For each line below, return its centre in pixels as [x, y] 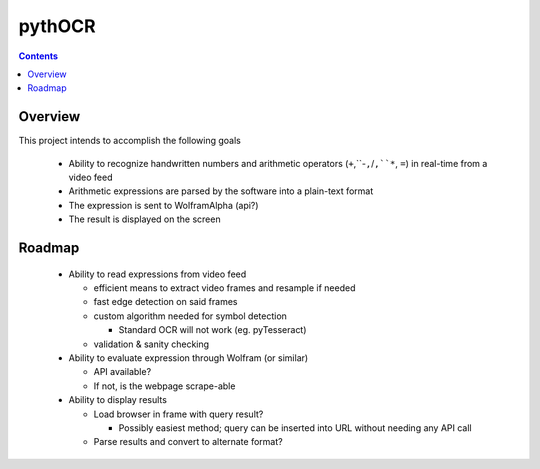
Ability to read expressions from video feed [157, 274]
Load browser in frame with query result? [178, 414]
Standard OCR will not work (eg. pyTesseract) [212, 330]
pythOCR [57, 26]
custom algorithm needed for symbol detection [190, 316]
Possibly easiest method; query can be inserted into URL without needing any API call [295, 427]
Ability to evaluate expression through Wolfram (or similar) [188, 357]
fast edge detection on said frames [165, 302]
